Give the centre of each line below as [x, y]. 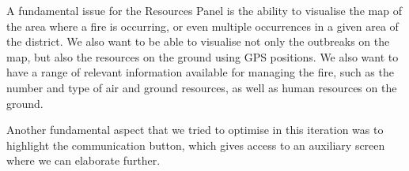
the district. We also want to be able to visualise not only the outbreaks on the [198, 41]
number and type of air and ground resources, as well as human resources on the [202, 87]
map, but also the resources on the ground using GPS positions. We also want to [203, 56]
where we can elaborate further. [83, 160]
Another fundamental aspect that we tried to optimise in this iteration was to [195, 130]
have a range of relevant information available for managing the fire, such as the [200, 72]
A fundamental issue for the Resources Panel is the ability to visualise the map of [204, 10]
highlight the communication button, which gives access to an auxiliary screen [196, 145]
